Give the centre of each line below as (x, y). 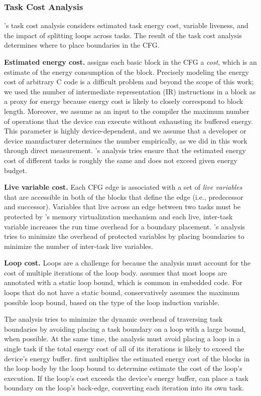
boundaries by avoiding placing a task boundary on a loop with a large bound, (125, 328)
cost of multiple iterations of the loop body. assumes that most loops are (116, 272)
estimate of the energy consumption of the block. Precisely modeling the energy (126, 72)
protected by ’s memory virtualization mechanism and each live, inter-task (118, 216)
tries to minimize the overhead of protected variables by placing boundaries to (124, 236)
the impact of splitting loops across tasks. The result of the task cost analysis (123, 35)
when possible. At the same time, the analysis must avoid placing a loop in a (122, 339)
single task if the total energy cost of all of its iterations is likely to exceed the (124, 349)
